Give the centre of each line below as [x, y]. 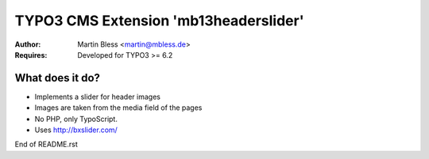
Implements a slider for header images [97, 97]
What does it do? [58, 78]
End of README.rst [46, 144]
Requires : [31, 55]
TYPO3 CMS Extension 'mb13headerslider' [160, 21]
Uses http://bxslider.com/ [76, 130]
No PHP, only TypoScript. [76, 119]
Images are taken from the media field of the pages [118, 108]
